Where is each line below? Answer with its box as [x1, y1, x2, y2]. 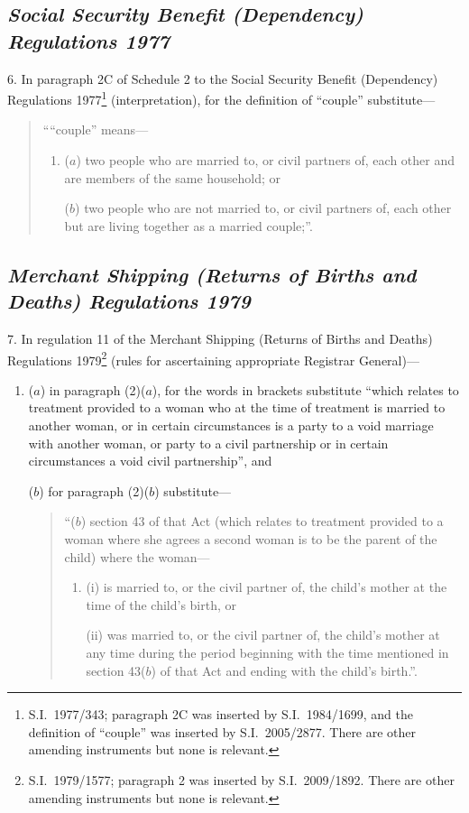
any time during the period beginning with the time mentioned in [86, 642, 449, 661]
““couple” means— [42, 120, 149, 139]
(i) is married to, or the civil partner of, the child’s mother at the [86, 577, 447, 596]
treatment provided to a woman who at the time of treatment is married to [28, 398, 446, 417]
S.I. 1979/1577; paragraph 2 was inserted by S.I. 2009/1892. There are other [28, 770, 455, 789]
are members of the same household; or [64, 168, 281, 187]
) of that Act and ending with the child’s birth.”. [151, 661, 418, 679]
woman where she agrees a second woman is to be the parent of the [64, 530, 437, 548]
